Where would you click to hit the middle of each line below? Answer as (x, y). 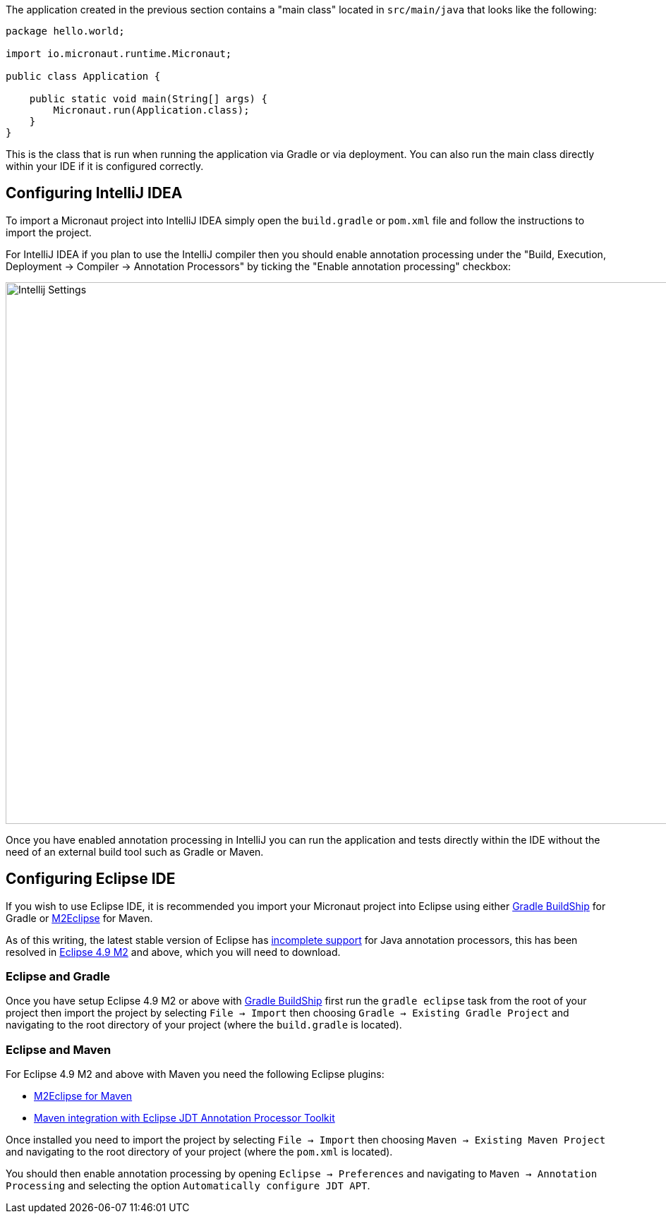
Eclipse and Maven (59, 1049)
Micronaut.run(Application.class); (151, 110)
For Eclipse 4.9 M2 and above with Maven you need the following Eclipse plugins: (195, 1074)
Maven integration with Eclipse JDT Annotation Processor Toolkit (184, 1118)
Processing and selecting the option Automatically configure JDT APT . (188, 1186)
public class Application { (83, 76)
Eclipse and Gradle (58, 977)
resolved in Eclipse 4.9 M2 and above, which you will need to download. (173, 952)
